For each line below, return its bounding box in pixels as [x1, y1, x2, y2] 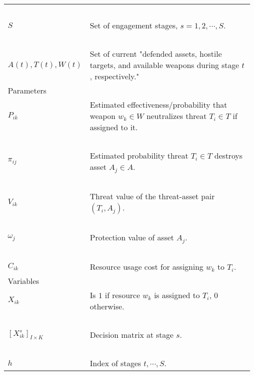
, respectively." [90, 70, 139, 82]
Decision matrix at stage [90, 328, 174, 340]
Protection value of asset [90, 231, 174, 243]
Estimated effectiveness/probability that [90, 99, 228, 110]
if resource [105, 289, 140, 301]
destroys [214, 150, 243, 161]
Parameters [8, 85, 47, 96]
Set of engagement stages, [90, 20, 178, 31]
